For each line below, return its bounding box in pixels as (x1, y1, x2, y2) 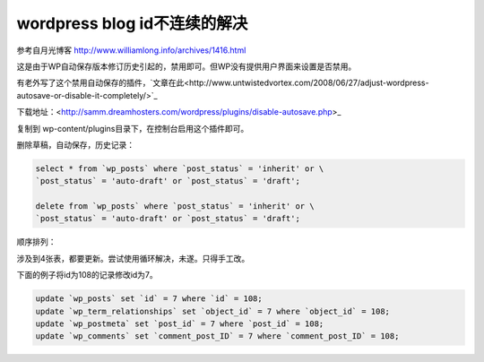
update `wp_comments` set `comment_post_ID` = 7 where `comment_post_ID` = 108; (35, 332, 400, 341)
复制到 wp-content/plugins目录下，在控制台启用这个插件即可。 (16, 123, 249, 134)
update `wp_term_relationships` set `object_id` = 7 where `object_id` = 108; (35, 306, 390, 316)
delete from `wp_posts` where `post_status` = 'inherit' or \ (35, 202, 315, 211)
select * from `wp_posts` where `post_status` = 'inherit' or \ (35, 163, 324, 174)
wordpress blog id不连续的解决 (16, 13, 248, 33)
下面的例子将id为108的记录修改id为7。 (16, 270, 159, 280)
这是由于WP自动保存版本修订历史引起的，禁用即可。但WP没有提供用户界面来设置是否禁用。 (16, 61, 357, 72)
